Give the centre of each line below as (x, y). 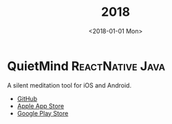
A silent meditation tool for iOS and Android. (69, 85)
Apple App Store (40, 106)
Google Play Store (43, 113)
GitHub (27, 99)
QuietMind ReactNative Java (86, 66)
